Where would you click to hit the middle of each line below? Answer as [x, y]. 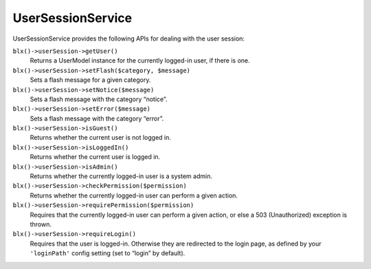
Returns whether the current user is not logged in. [101, 138]
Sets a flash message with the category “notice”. [99, 99]
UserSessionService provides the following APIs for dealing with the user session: [129, 39]
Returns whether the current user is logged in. [95, 157]
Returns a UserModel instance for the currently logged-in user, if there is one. [140, 61]
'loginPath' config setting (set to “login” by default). [108, 253]
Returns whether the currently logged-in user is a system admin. [121, 176]
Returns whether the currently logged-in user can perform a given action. [134, 195]
